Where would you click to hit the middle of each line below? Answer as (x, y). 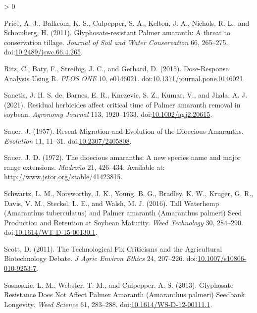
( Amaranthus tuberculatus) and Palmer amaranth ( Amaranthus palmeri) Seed (123, 213)
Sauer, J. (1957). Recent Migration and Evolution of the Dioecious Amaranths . (124, 130)
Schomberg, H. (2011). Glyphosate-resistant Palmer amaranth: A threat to (117, 32)
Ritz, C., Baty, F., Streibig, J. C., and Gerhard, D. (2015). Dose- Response (116, 68)
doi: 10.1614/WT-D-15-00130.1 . (51, 232)
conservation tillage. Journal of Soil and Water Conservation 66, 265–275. (116, 42)
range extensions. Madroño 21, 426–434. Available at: (84, 167)
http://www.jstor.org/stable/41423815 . (63, 177)
